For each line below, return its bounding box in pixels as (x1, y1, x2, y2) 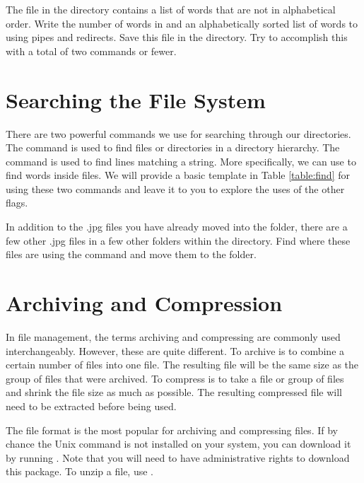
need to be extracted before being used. (6, 398, 177, 413)
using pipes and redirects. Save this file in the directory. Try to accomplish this (6, 30, 348, 45)
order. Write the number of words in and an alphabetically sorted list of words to (6, 16, 358, 30)
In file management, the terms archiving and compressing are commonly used (6, 329, 341, 344)
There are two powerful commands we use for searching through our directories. (6, 126, 351, 141)
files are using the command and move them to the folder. (6, 247, 257, 262)
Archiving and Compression (6, 289, 283, 318)
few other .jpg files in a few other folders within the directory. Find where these (6, 233, 351, 248)
